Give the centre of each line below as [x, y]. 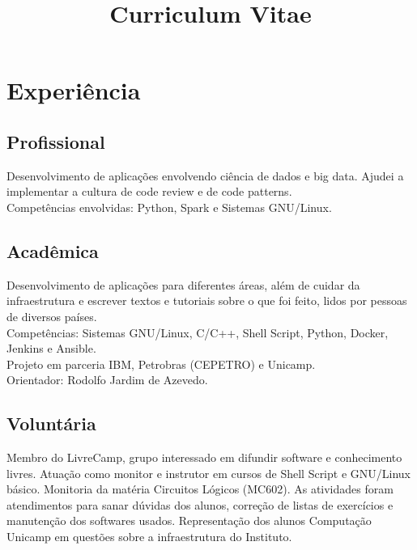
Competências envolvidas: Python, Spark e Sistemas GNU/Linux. [169, 207]
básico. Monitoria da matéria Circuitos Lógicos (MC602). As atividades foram [200, 489]
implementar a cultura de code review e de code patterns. [149, 191]
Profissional [56, 141]
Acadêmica [53, 250]
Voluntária [51, 423]
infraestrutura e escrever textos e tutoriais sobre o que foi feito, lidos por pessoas [207, 300]
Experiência [74, 90]
